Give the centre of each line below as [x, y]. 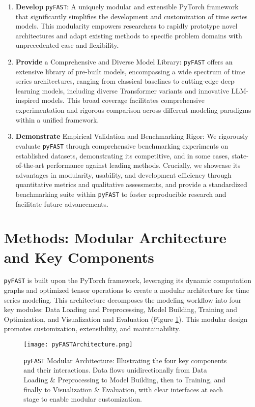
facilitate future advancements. [62, 203]
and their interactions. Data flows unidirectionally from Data [115, 370]
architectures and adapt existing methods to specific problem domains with [129, 35]
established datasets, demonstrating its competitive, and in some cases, [122, 155]
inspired [28, 100]
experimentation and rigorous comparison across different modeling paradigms [133, 110]
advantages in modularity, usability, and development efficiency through [124, 174]
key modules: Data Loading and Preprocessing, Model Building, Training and [121, 309]
